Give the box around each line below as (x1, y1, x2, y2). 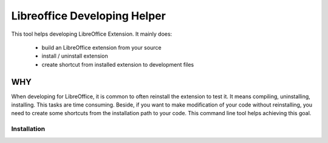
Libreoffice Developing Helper (11, 9, 166, 22)
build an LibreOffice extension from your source (41, 44, 162, 51)
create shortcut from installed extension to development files (41, 61, 194, 68)
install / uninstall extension (41, 52, 109, 60)
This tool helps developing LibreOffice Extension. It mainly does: (11, 30, 173, 38)
